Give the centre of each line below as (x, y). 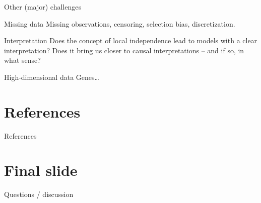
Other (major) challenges (43, 7)
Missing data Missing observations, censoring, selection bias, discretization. (120, 23)
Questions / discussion (39, 194)
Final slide (41, 170)
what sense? (22, 60)
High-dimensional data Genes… (52, 77)
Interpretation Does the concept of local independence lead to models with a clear (131, 40)
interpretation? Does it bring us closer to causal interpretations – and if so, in (124, 50)
